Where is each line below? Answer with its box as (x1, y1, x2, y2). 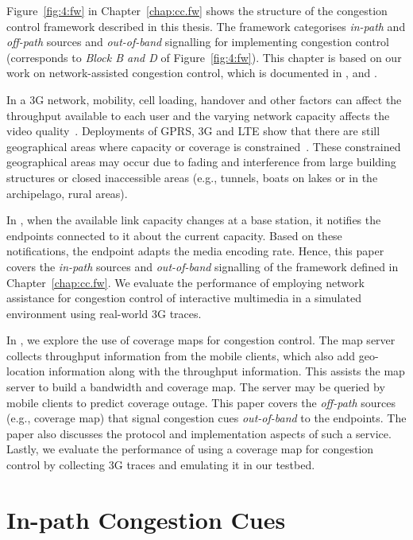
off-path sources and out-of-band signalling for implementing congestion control (6, 33, 390, 50)
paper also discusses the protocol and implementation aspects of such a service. (6, 425, 392, 441)
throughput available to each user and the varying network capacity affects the (6, 107, 390, 123)
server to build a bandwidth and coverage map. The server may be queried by (6, 379, 385, 395)
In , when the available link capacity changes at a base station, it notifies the (6, 212, 381, 228)
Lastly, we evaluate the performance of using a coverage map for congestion (6, 441, 374, 457)
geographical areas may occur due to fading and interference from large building (6, 153, 396, 170)
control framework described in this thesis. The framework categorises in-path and (6, 17, 406, 34)
